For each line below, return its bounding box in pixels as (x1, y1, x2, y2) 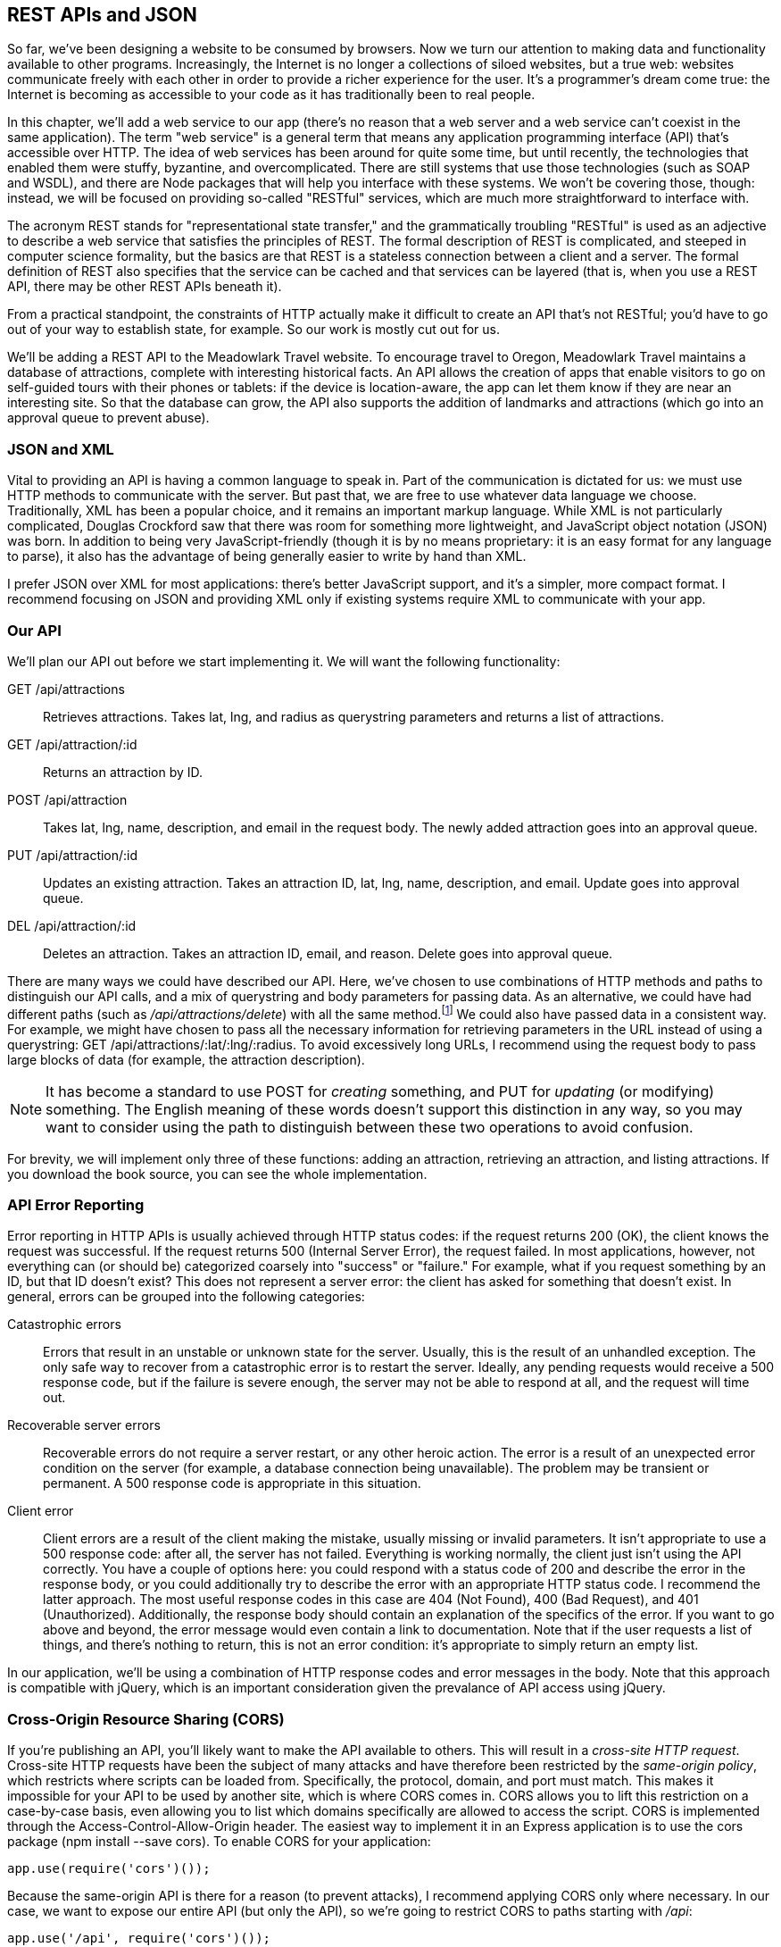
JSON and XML (7, 439, 114, 458)
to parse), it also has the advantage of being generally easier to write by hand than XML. (7, 548, 527, 564)
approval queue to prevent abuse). (7, 410, 210, 426)
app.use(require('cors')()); (7, 1861, 211, 1876)
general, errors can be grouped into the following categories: (7, 1289, 365, 1305)
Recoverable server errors (7, 1417, 161, 1433)
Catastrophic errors (7, 1316, 121, 1333)
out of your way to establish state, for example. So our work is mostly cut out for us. (7, 322, 501, 338)
